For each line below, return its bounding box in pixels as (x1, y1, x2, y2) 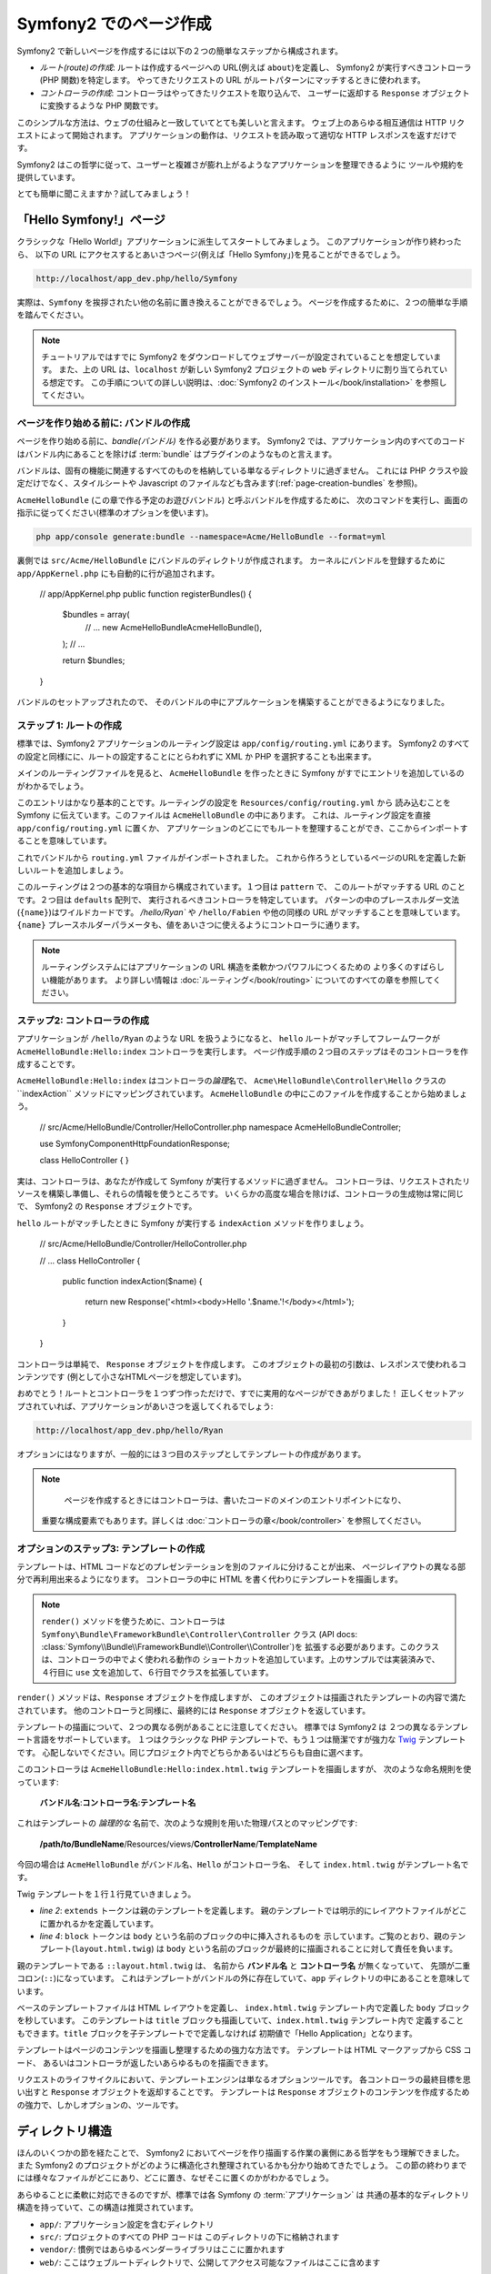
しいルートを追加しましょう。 (16, 864, 129, 875)
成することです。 (16, 1058, 81, 1069)
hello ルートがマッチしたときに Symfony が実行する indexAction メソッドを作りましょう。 (16, 1217, 368, 1228)
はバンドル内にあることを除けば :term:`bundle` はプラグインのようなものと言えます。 (16, 448, 336, 459)
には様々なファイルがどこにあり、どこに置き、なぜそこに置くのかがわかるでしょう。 (16, 2172, 334, 2183)
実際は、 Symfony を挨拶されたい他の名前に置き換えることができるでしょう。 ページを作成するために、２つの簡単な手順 (16, 297, 468, 307)
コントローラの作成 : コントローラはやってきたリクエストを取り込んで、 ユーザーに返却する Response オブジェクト (39, 87, 470, 98)
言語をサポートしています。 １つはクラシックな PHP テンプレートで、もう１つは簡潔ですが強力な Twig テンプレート (32, 1734, 466, 1746)
